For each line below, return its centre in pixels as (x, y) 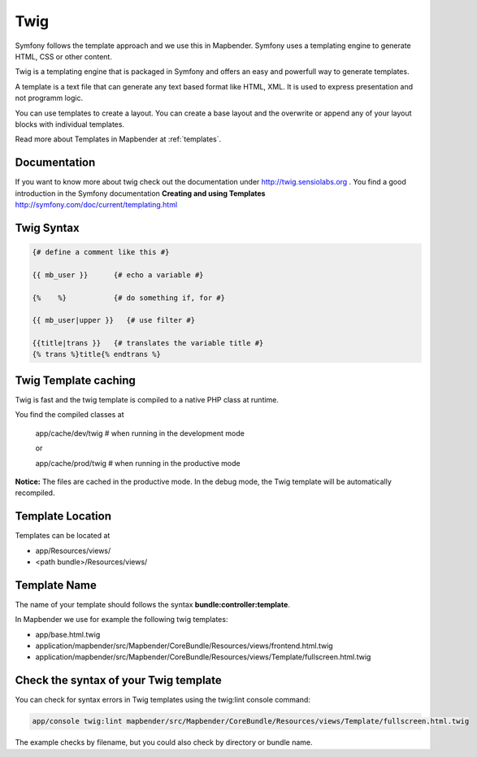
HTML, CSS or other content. (64, 56)
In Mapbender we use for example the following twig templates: (121, 620)
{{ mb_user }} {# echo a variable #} (118, 275)
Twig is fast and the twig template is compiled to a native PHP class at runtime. (147, 399)
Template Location (63, 516)
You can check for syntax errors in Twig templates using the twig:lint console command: (163, 700)
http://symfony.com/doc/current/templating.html (96, 204)
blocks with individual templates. (70, 124)
